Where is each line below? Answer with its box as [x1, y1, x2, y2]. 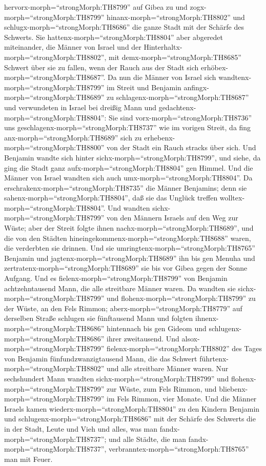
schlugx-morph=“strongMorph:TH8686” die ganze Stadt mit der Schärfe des [4, 22, 244, 32]
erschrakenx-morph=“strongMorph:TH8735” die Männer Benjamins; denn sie [4, 182, 247, 193]
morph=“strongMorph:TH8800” [4, 142, 105, 153]
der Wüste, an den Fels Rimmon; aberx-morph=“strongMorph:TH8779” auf [4, 302, 242, 313]
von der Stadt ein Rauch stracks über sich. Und [107, 142, 256, 153]
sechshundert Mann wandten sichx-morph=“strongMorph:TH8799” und [4, 373, 229, 383]
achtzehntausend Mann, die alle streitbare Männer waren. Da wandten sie [4, 282, 236, 293]
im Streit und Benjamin [107, 82, 181, 92]
